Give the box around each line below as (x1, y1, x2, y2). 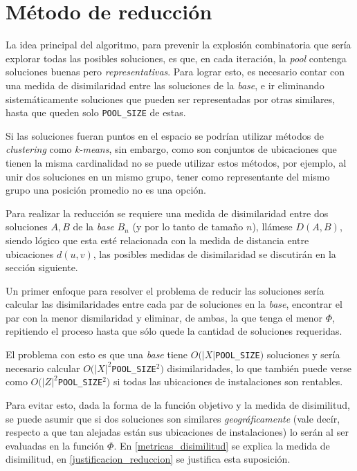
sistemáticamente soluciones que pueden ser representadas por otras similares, (6, 91, 336, 106)
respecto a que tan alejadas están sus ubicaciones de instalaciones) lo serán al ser (6, 425, 349, 439)
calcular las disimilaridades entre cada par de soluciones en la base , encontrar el (6, 297, 342, 311)
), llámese (252, 219, 293, 234)
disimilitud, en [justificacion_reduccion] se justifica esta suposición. (6, 452, 291, 466)
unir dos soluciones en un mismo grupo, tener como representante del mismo (6, 169, 330, 183)
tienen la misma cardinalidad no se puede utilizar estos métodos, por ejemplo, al (6, 155, 347, 169)
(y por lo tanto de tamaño (132, 219, 244, 234)
